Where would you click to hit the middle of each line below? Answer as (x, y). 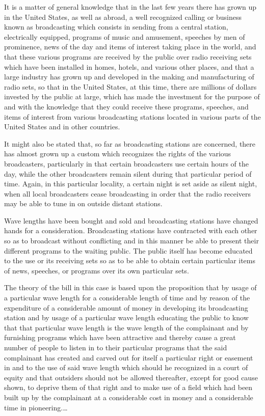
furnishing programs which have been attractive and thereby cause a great (120, 337)
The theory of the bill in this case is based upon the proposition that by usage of (130, 287)
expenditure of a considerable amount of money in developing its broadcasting (126, 307)
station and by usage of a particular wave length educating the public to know (126, 317)
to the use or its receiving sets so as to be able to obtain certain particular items (130, 260)
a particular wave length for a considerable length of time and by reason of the (127, 298)
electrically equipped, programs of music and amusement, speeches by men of (125, 36)
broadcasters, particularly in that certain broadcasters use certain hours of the (126, 163)
